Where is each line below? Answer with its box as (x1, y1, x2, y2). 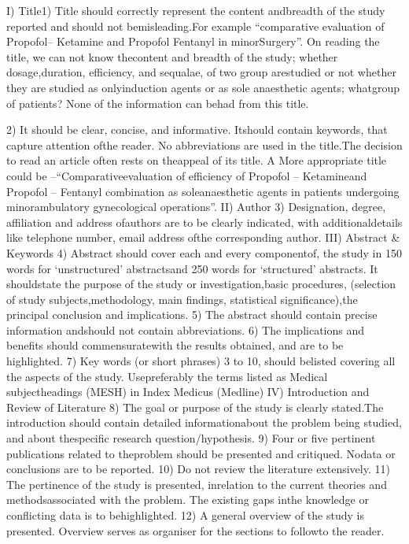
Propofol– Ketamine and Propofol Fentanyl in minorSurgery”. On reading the (6, 33, 380, 50)
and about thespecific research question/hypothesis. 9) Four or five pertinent (6, 430, 376, 446)
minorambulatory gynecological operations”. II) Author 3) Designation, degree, (6, 198, 386, 215)
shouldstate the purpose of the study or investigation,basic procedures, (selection (6, 276, 396, 292)
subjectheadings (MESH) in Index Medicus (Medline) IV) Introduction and (6, 383, 370, 400)
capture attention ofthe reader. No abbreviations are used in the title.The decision (6, 136, 403, 153)
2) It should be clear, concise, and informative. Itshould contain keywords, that (6, 121, 388, 138)
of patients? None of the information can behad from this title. (6, 94, 309, 111)
